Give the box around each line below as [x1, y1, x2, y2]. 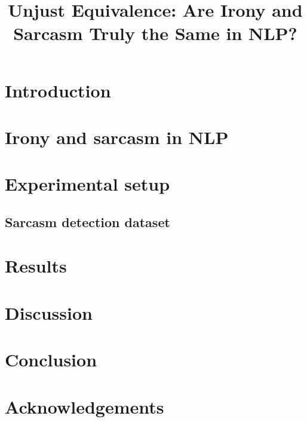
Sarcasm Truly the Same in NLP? [13, 21, 297, 45]
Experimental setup [5, 172, 170, 196]
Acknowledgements [5, 394, 164, 418]
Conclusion [5, 347, 97, 372]
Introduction [5, 78, 111, 102]
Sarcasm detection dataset [5, 212, 170, 231]
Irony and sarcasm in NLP [5, 124, 229, 149]
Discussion [5, 300, 93, 325]
